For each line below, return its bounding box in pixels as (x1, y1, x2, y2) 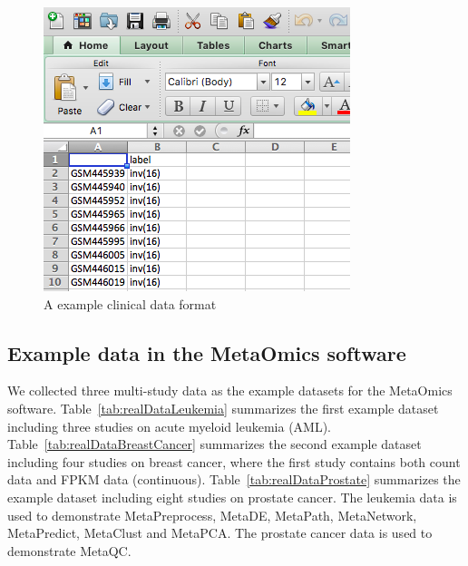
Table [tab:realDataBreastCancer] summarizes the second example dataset (7, 434, 422, 454)
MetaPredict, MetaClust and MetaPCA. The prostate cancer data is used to (7, 523, 433, 542)
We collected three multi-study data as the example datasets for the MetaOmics (7, 381, 453, 400)
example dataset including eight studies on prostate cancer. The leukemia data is (7, 487, 457, 506)
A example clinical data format (44, 294, 217, 313)
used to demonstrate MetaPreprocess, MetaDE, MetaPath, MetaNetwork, (7, 505, 417, 524)
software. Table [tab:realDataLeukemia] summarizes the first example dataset (7, 398, 439, 417)
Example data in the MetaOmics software (7, 338, 406, 366)
